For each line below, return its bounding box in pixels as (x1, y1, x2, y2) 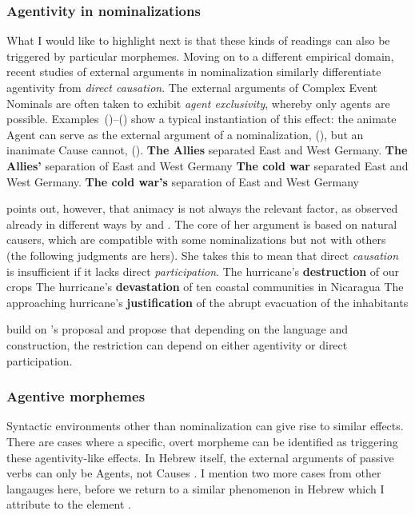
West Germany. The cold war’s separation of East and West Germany (6, 173, 359, 190)
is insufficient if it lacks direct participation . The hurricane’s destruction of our (6, 262, 400, 279)
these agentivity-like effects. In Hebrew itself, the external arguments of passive (6, 449, 394, 465)
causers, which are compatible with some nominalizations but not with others (6, 231, 386, 248)
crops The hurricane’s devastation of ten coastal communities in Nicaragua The (6, 278, 404, 295)
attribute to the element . (6, 496, 131, 513)
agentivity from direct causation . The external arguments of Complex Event (6, 79, 377, 95)
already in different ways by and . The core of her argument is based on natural (6, 215, 397, 232)
